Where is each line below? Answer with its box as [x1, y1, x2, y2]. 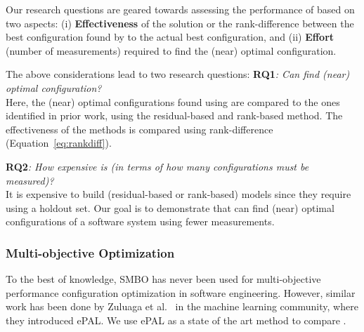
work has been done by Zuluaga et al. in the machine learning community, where [6, 299, 358, 314]
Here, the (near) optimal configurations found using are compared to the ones [6, 94, 340, 109]
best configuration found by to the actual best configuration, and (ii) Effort [6, 29, 334, 44]
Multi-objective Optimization [6, 244, 175, 261]
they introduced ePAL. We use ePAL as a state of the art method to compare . [6, 312, 346, 327]
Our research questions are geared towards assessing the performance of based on [6, 2, 355, 16]
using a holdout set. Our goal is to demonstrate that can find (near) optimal [6, 200, 334, 215]
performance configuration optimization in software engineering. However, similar [6, 285, 356, 300]
